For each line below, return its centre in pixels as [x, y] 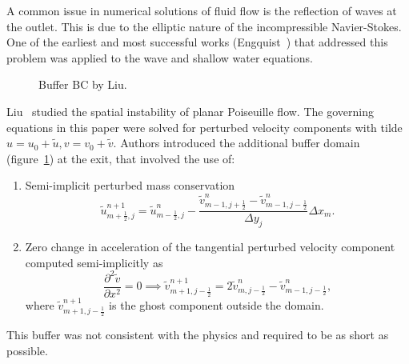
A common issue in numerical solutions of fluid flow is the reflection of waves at [202, 10]
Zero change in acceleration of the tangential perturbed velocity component [210, 246]
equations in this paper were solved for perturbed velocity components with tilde [204, 127]
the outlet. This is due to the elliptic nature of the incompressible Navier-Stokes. [204, 26]
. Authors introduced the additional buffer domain [237, 143]
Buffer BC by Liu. [83, 84]
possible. [27, 350]
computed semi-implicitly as [94, 262]
